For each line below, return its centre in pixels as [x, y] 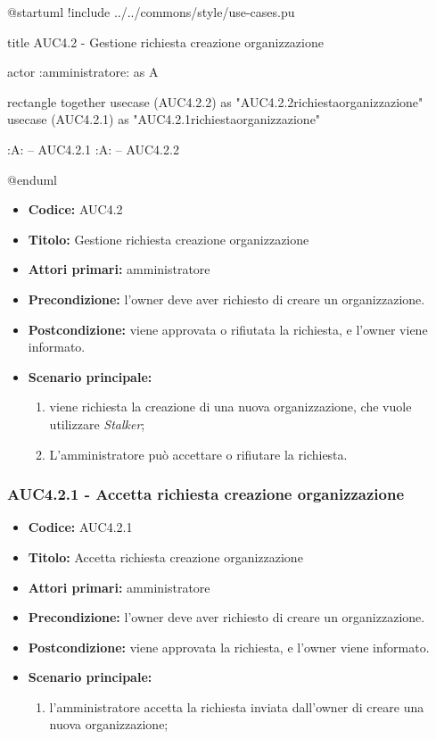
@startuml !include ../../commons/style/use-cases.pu [151, 12]
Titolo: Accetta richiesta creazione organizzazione [165, 556]
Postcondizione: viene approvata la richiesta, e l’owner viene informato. [229, 647]
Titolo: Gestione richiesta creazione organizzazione [169, 239]
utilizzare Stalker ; [97, 423]
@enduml [33, 179]
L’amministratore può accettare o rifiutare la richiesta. [198, 454]
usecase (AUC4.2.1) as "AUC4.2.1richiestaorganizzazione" [164, 119]
